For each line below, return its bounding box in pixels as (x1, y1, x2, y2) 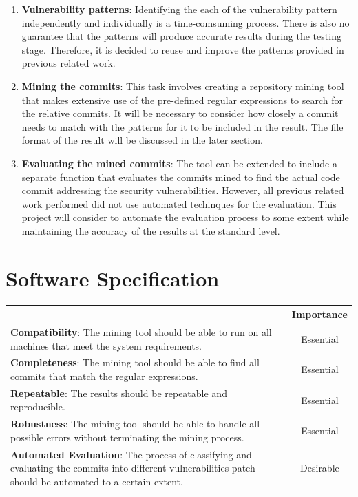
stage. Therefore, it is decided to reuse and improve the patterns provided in (21, 42, 344, 56)
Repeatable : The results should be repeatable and (10, 385, 227, 400)
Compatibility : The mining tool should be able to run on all (10, 324, 272, 339)
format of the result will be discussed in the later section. (21, 133, 263, 147)
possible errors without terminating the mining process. (10, 430, 244, 444)
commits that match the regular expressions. (10, 369, 198, 383)
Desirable (300, 461, 339, 475)
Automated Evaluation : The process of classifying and (10, 447, 252, 461)
